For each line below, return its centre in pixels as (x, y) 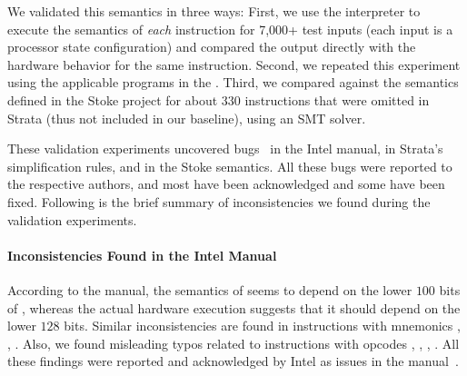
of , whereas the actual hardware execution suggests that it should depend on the (234, 307)
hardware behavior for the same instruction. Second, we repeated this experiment (234, 64)
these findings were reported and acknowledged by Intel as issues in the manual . (233, 361)
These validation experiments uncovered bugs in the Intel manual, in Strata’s (225, 148)
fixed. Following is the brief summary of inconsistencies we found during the (219, 201)
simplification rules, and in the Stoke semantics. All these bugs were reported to (230, 166)
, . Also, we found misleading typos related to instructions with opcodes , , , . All (233, 343)
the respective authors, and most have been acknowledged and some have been (226, 184)
